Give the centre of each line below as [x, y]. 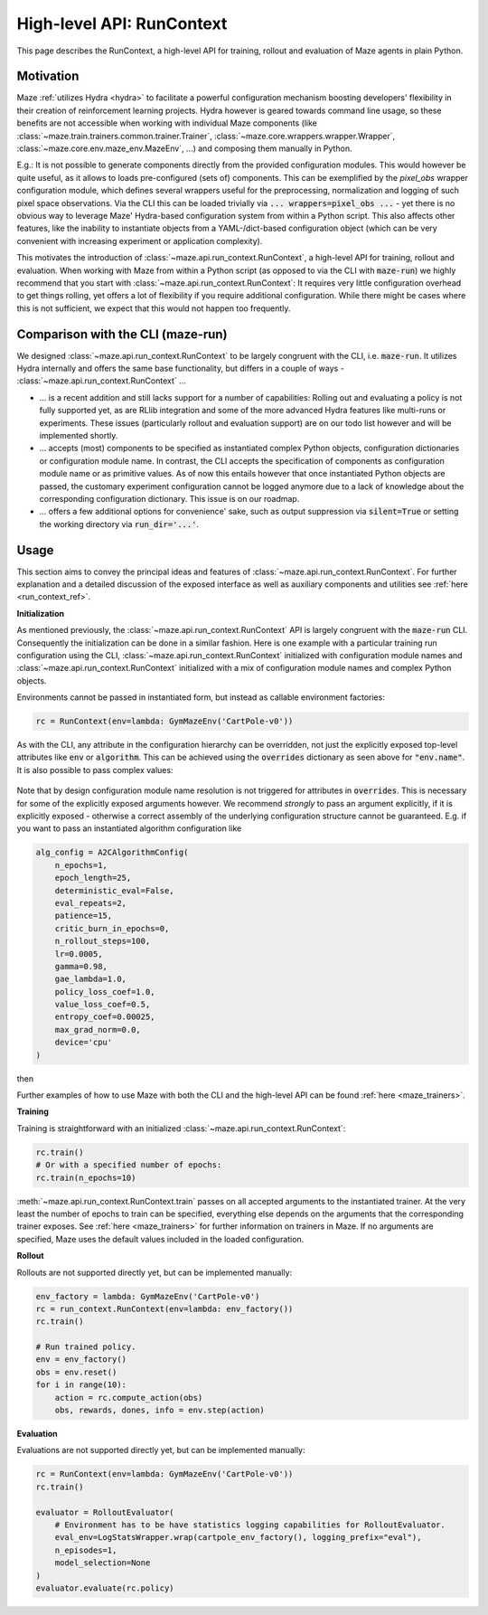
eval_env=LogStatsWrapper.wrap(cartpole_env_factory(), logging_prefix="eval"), [238, 1538]
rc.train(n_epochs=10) [86, 1177]
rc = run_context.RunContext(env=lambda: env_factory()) [164, 1308]
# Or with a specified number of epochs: [129, 1165]
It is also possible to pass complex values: [95, 770]
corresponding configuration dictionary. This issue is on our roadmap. [169, 498]
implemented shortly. [79, 435]
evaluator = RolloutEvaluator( [105, 1512]
